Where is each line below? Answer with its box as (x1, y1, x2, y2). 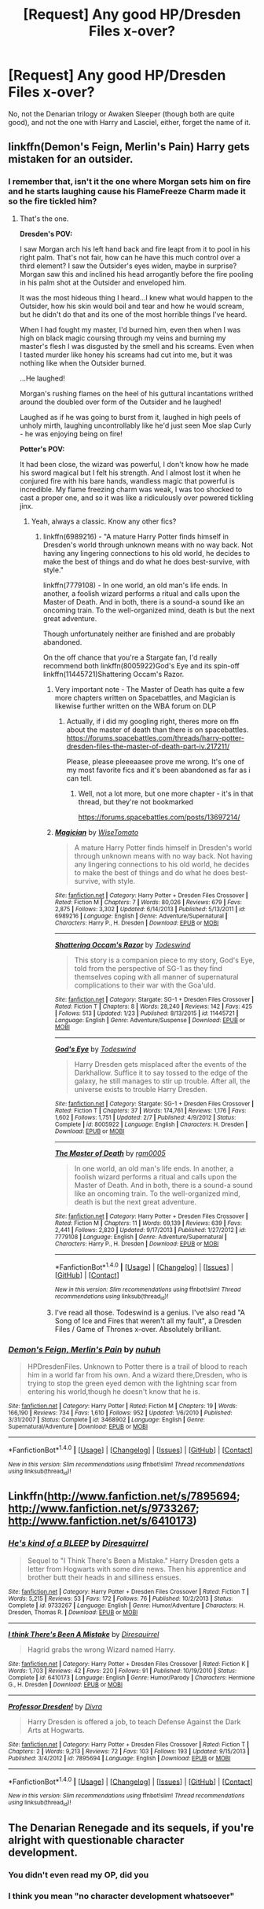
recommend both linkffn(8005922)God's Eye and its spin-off (42, 660, 240, 670)
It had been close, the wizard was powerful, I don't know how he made (19, 459, 249, 469)
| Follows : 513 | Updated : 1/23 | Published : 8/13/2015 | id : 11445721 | (54, 1009, 239, 1017)
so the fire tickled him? (8, 196, 97, 207)
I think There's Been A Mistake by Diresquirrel (8, 1629, 159, 1639)
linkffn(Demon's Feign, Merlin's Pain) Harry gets (8, 140, 250, 154)
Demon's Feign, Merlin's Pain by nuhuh (8, 1344, 161, 1355)
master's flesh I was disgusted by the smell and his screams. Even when (19, 341, 255, 351)
